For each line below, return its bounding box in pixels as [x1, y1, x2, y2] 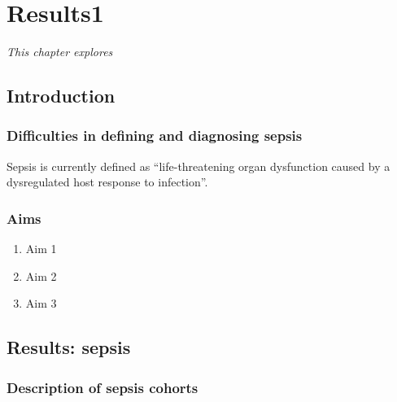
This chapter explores [7, 43, 113, 60]
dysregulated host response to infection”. [7, 173, 208, 190]
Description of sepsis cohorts [7, 377, 198, 397]
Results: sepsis [7, 334, 131, 360]
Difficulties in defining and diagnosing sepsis [7, 125, 303, 146]
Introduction [7, 83, 116, 108]
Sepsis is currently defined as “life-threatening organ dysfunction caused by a [7, 157, 390, 174]
